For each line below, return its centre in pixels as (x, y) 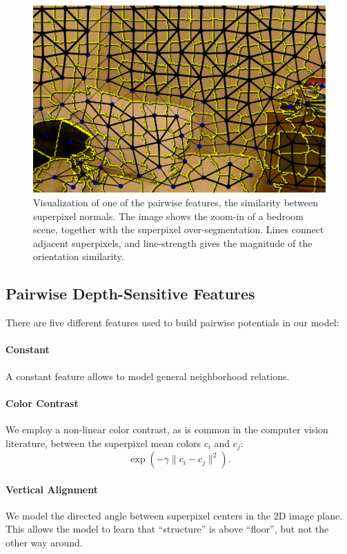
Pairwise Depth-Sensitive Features (130, 294)
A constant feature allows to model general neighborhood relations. (148, 376)
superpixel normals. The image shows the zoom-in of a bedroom (169, 216)
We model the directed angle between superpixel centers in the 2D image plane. (174, 515)
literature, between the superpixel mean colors (103, 443)
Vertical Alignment (52, 489)
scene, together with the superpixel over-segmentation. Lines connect (179, 229)
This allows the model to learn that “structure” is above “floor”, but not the (167, 529)
